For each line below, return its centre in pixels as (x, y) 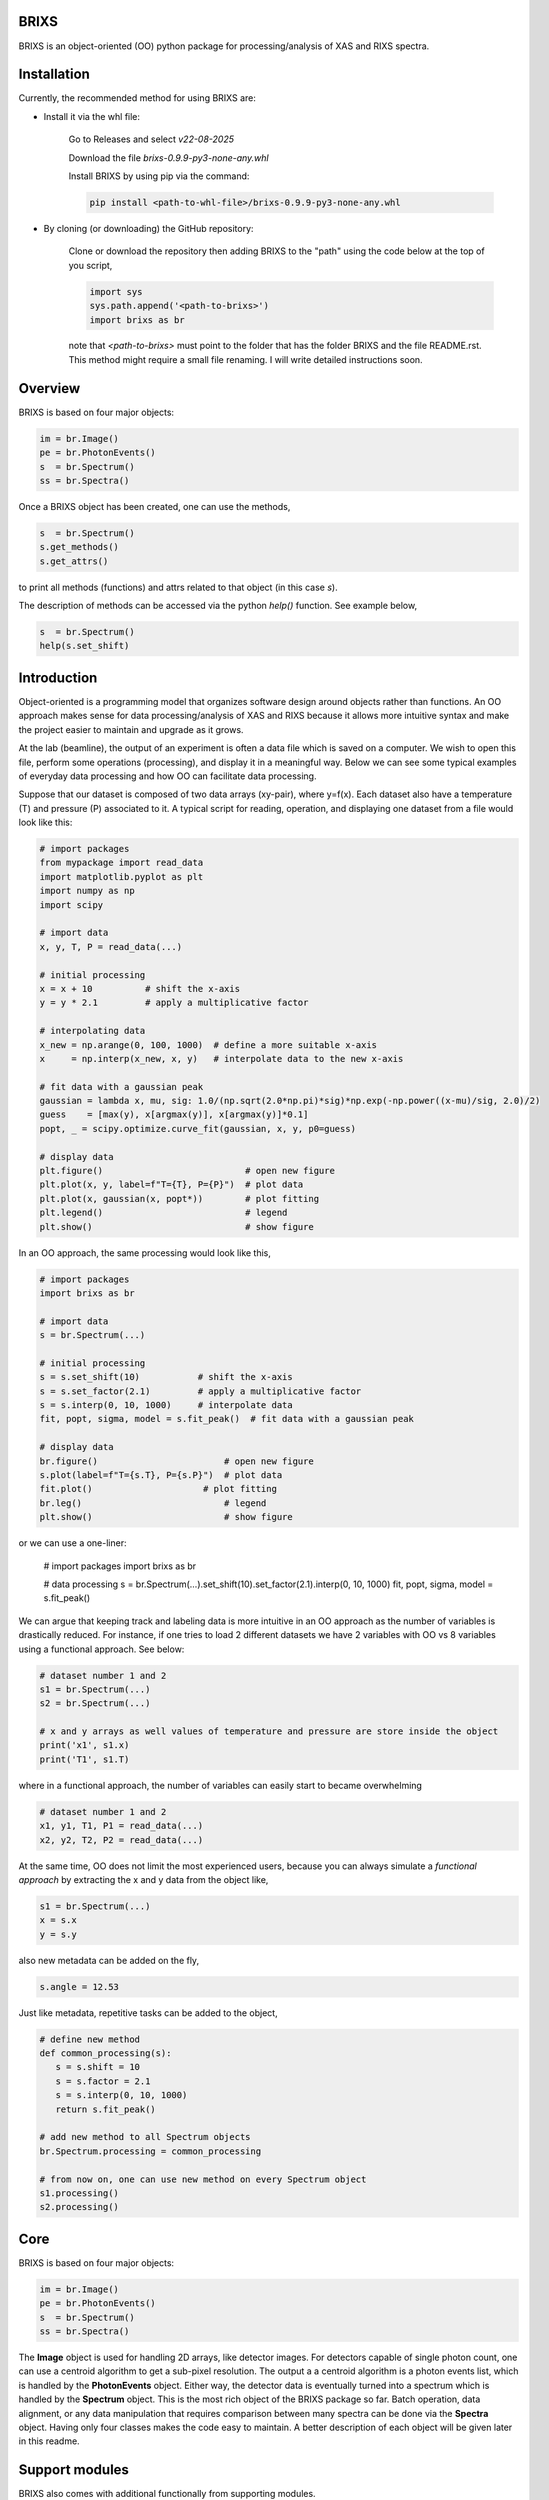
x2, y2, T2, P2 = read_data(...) (121, 1839)
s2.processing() (79, 2207)
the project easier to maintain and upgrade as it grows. (131, 729)
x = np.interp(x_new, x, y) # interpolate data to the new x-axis (221, 1058)
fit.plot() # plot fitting (158, 1489)
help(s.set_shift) (84, 646)
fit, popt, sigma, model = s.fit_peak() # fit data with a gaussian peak (227, 1419)
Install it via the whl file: (91, 116)
